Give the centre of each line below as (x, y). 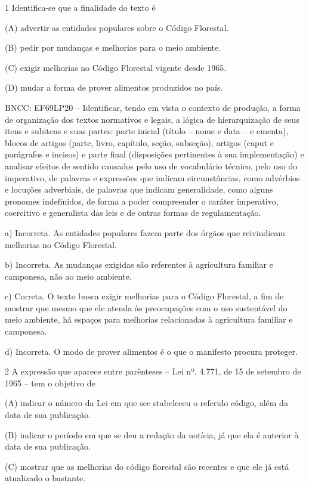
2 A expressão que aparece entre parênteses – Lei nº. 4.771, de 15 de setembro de (153, 371)
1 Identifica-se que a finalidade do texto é (80, 7)
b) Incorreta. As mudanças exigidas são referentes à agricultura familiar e (139, 264)
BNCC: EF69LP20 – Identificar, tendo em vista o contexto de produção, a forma (153, 107)
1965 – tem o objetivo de (50, 383)
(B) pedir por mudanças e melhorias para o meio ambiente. (113, 47)
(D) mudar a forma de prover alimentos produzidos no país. (114, 87)
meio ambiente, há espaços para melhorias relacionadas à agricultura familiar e (149, 319)
